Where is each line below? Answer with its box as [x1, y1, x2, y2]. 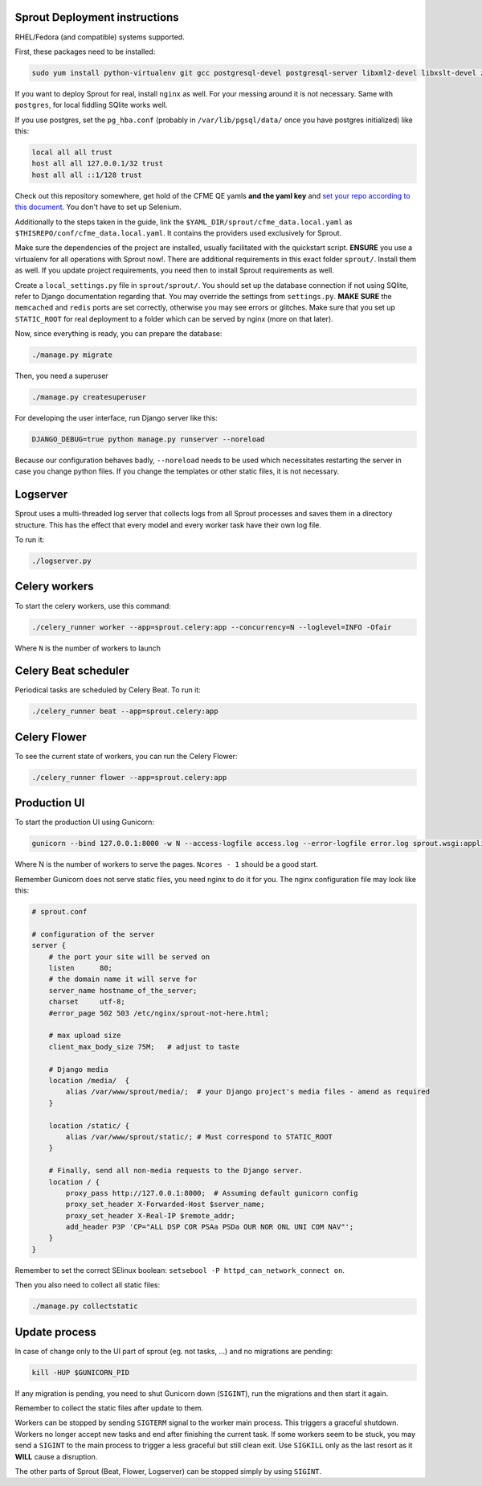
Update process [14, 1325, 96, 1339]
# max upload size [48, 1031, 121, 1041]
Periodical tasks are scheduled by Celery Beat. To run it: [14, 685, 201, 695]
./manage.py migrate [31, 351, 112, 359]
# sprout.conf [31, 907, 88, 917]
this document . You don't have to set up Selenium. [14, 202, 182, 212]
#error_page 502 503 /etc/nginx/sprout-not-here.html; [48, 1008, 269, 1017]
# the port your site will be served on [48, 952, 210, 961]
